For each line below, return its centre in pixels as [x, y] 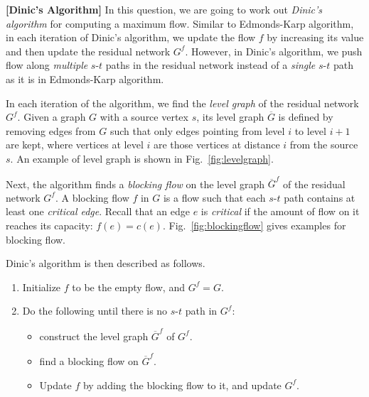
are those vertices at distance [216, 145]
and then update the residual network [88, 51]
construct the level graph [94, 336]
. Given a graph [52, 117]
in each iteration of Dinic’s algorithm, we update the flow [131, 37]
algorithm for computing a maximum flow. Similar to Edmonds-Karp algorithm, [180, 23]
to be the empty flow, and [128, 287]
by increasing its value [315, 37]
